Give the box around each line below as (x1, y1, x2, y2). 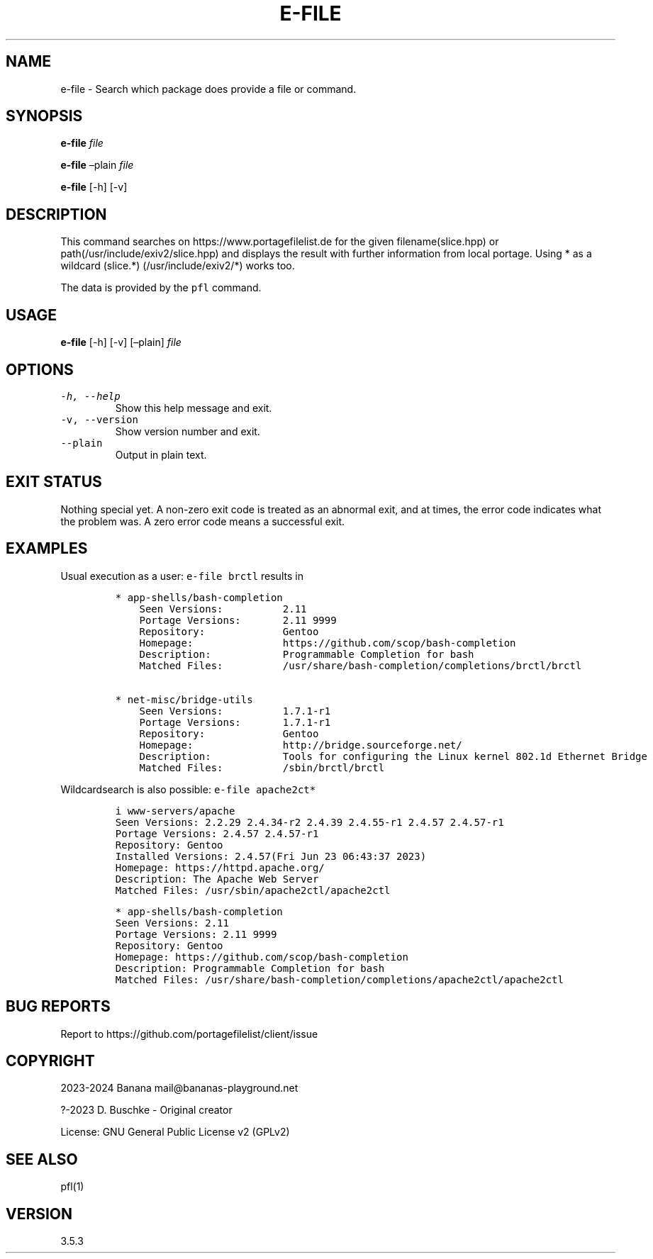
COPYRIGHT (6, 1051, 95, 1070)
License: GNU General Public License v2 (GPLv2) (60, 1126, 290, 1138)
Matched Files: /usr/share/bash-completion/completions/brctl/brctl (139, 659, 582, 671)
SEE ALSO (6, 1150, 78, 1168)
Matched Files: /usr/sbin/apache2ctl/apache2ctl (115, 884, 391, 896)
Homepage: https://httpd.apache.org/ (115, 861, 325, 873)
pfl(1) (60, 1180, 84, 1193)
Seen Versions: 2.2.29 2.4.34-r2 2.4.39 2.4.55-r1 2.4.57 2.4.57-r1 (115, 816, 504, 828)
